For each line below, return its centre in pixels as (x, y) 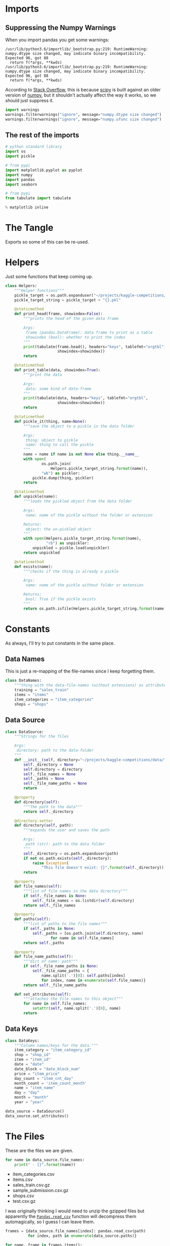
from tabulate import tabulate (38, 198)
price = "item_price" (37, 1074)
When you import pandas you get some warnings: (57, 40)
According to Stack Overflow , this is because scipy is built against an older (83, 90)
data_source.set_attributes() (37, 1116)
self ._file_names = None (50, 774)
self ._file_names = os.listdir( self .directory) (83, 900)
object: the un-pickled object (59, 529)
